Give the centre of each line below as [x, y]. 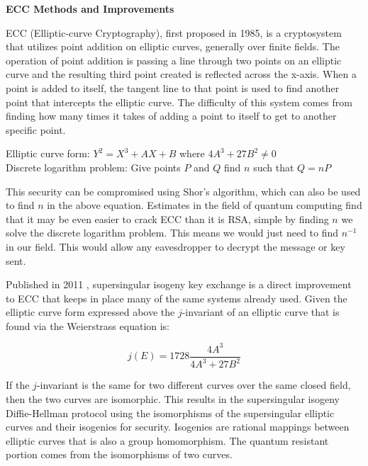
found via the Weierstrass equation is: [88, 325]
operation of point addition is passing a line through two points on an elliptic [174, 60]
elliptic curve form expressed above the [90, 312]
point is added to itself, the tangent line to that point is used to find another [173, 87]
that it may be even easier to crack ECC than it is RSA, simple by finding [167, 218]
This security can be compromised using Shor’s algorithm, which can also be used [183, 191]
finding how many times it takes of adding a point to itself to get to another [171, 116]
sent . [16, 260]
